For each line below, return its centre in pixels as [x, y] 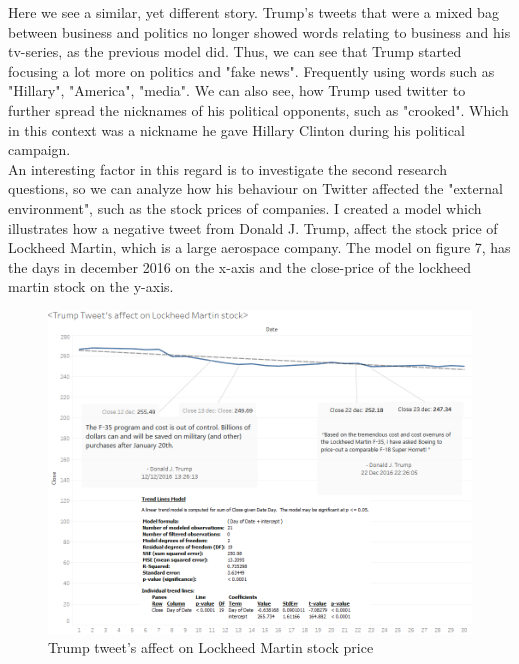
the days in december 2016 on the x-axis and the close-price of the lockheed [240, 266]
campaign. [39, 149]
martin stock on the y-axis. [91, 286]
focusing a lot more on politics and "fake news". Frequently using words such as [251, 70]
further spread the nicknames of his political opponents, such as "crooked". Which [258, 109]
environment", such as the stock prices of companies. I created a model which [245, 207]
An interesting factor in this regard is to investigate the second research [227, 168]
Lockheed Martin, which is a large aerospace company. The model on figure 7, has [259, 247]
